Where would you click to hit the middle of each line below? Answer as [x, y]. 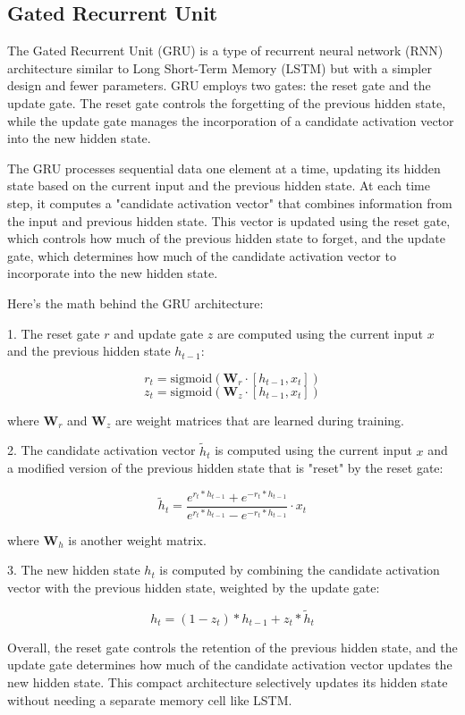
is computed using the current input [313, 450]
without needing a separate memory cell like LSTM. [150, 699]
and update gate [159, 333]
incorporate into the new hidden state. [113, 273]
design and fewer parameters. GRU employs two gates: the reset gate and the [219, 85]
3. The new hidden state [74, 570]
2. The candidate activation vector [101, 450]
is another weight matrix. [137, 539]
